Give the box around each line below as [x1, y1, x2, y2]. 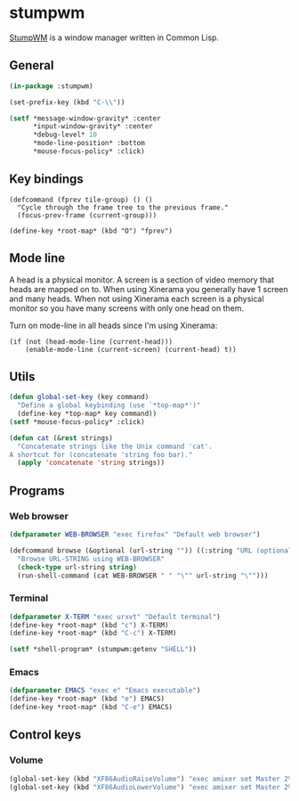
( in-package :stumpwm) [9, 81, 93, 91]
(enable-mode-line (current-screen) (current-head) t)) [25, 345, 238, 354]
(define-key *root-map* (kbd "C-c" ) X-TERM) [9, 629, 177, 638]
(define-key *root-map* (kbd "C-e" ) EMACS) [9, 703, 174, 712]
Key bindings [9, 172, 85, 187]
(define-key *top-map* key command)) [17, 409, 158, 419]
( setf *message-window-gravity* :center [9, 114, 162, 123]
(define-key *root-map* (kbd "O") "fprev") [9, 226, 174, 235]
